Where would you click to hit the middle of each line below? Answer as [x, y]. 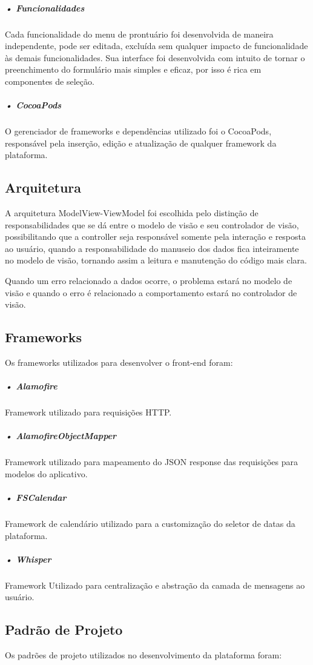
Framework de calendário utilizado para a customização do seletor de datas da [150, 524]
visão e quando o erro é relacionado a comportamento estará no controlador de [151, 292]
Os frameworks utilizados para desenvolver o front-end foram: [119, 362]
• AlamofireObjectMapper [61, 436]
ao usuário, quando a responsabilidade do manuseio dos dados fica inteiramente [152, 248]
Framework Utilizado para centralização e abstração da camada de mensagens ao [155, 585]
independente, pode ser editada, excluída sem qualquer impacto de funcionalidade [156, 46]
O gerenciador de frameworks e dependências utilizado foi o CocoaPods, [138, 131]
